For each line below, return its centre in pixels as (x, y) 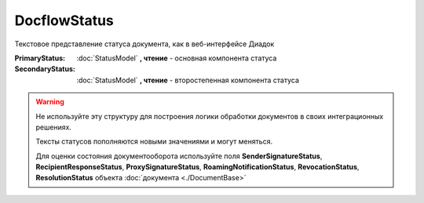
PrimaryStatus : (40, 58)
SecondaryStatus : (45, 69)
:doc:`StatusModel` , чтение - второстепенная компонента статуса (188, 80)
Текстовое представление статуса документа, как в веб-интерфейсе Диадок (144, 44)
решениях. (54, 127)
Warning (50, 102)
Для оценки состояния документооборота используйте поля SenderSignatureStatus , (179, 156)
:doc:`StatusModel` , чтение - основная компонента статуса (177, 58)
